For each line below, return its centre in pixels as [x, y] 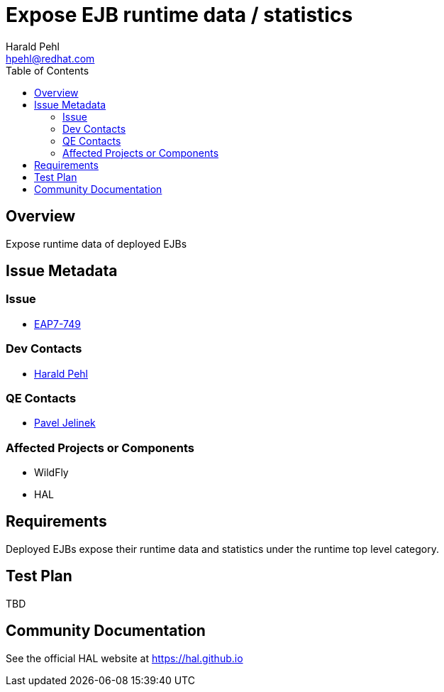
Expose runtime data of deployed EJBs [96, 243]
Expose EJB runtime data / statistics [179, 15]
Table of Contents [48, 70]
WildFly [51, 473]
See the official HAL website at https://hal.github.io [124, 658]
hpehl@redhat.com [50, 58]
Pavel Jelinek [65, 423]
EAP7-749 [57, 324]
